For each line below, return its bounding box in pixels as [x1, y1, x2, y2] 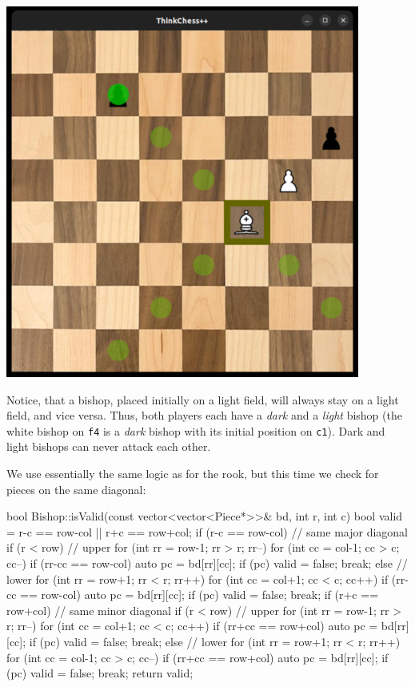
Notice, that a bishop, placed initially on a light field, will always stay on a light [6, 391, 399, 408]
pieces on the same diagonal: [6, 480, 146, 497]
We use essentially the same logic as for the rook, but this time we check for [6, 465, 379, 482]
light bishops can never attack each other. [6, 438, 211, 455]
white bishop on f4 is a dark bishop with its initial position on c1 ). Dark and [6, 422, 385, 439]
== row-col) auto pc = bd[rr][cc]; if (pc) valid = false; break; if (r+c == [20, 586, 379, 603]
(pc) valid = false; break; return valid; [6, 665, 194, 681]
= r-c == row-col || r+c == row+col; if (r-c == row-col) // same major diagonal [6, 523, 408, 540]
